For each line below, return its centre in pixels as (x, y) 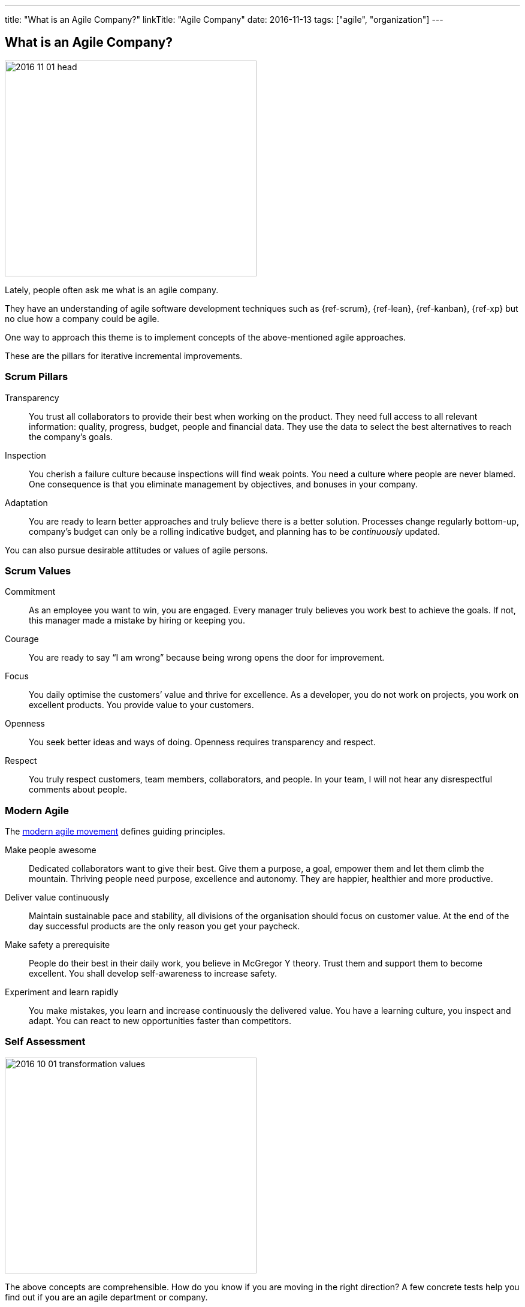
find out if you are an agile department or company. (106, 1297)
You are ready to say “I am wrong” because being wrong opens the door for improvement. (207, 658)
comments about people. (78, 790)
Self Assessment (45, 1042)
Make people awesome (51, 850)
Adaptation (26, 502)
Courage (22, 639)
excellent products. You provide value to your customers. (141, 705)
